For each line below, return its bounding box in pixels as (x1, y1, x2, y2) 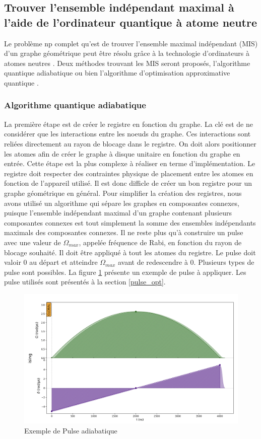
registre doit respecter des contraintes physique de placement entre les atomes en (4, 168, 253, 178)
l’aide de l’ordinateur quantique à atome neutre (4, 14, 257, 30)
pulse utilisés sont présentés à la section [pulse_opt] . (4, 276, 166, 287)
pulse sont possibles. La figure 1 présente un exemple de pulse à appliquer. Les (4, 266, 246, 277)
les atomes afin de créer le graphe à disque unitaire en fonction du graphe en (4, 148, 240, 159)
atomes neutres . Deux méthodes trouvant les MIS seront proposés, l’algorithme (4, 57, 250, 68)
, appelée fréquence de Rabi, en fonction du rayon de (79, 237, 242, 247)
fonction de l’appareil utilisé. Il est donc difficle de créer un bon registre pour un (4, 178, 252, 188)
